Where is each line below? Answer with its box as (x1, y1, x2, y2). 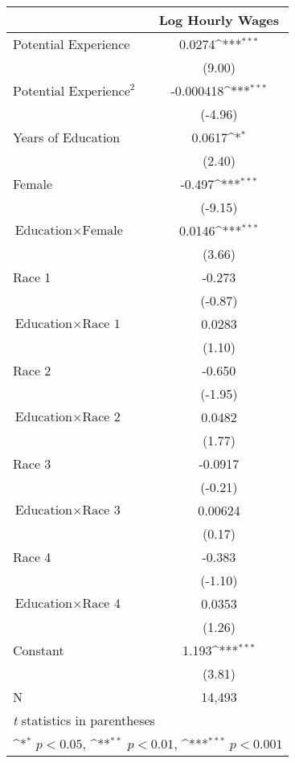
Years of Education (13, 128, 121, 146)
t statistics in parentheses (13, 711, 155, 729)
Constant (13, 641, 64, 659)
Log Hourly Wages (158, 10, 280, 29)
